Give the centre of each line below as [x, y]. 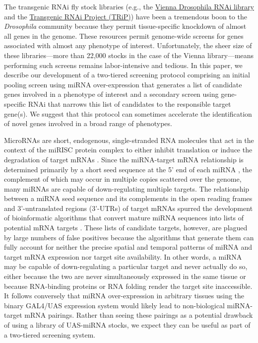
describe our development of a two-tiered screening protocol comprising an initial [127, 75]
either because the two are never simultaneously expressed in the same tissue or [125, 276]
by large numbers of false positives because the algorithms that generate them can [129, 237]
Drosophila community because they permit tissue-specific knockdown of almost [125, 26]
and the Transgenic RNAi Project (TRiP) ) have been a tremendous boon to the [126, 16]
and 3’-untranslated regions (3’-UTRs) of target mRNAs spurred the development [129, 208]
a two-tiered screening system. [50, 334]
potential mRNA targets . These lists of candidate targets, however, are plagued [126, 228]
